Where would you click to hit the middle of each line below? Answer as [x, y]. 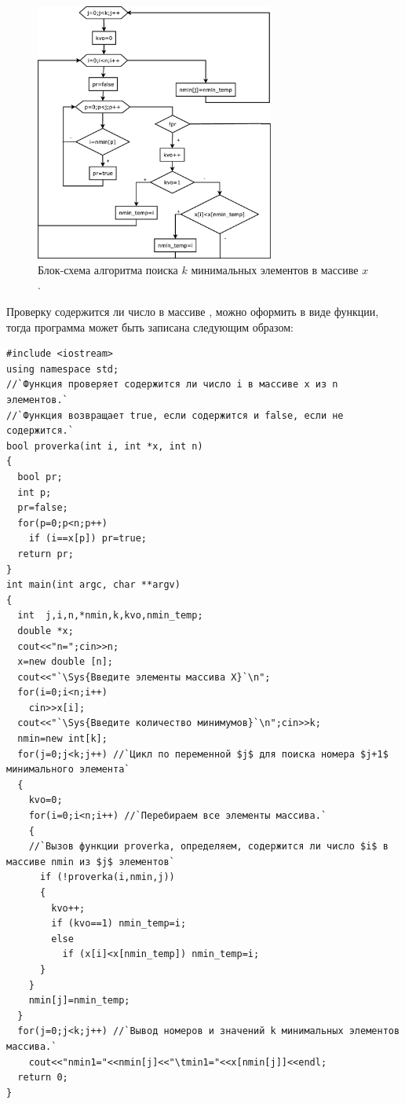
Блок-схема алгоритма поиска [108, 269]
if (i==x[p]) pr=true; [88, 539]
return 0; [43, 1078]
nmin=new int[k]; [62, 739]
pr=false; [43, 508]
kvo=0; [46, 800]
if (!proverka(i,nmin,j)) [107, 877]
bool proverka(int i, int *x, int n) [105, 446]
